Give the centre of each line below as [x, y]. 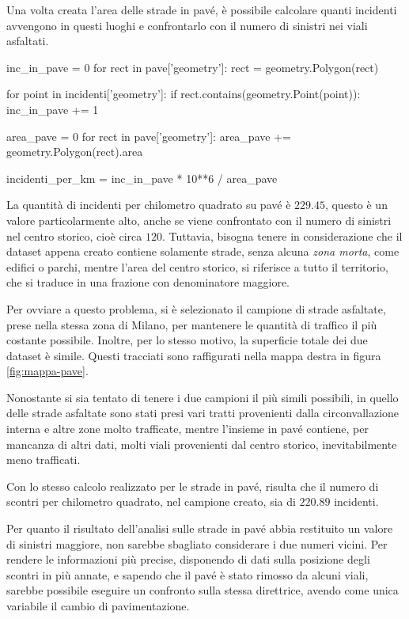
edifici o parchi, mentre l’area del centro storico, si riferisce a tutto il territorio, [197, 266]
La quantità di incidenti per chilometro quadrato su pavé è [149, 205]
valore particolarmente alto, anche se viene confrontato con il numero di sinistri [199, 220]
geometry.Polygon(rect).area [75, 152]
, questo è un [356, 205]
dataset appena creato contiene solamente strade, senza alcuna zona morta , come [203, 251]
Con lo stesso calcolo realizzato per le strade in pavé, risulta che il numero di [193, 486]
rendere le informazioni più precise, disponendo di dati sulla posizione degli [188, 559]
